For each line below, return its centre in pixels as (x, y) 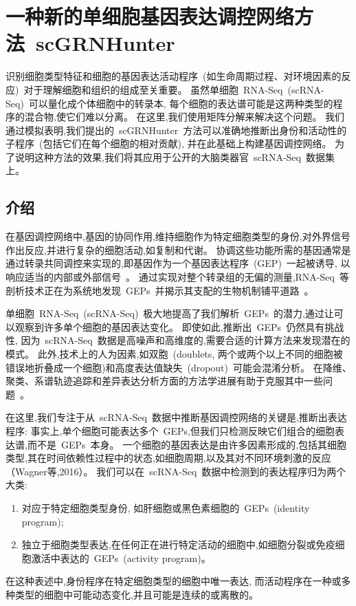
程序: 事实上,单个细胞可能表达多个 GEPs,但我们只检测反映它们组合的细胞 (170, 430)
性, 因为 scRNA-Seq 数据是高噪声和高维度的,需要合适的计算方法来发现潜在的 (178, 340)
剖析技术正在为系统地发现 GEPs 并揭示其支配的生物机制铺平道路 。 (160, 290)
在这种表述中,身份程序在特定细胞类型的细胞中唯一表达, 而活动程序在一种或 (174, 581)
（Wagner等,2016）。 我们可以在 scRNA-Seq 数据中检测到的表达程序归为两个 (176, 471)
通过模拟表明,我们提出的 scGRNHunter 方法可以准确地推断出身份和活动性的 (176, 130)
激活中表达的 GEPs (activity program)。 (121, 558)
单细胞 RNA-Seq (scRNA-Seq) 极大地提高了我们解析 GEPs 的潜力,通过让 (170, 313)
